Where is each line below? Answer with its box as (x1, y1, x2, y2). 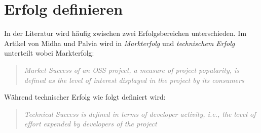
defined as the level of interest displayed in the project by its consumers (24, 74, 244, 85)
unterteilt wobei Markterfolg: (4, 48, 94, 58)
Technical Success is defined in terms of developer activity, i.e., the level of (24, 108, 256, 119)
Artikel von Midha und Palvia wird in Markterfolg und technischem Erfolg (4, 37, 235, 48)
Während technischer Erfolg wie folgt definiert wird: (4, 92, 166, 102)
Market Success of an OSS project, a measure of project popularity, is (24, 64, 240, 75)
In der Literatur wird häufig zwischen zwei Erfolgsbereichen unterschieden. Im (4, 28, 247, 38)
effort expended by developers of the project (24, 118, 157, 129)
